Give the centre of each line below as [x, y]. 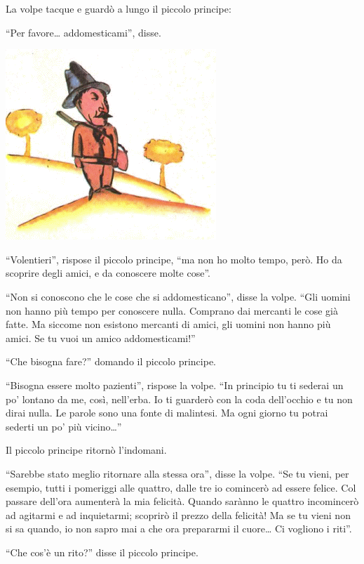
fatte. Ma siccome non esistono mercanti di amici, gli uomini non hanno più [168, 324]
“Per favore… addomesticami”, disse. [83, 32]
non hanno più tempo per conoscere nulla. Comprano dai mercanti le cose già [172, 310]
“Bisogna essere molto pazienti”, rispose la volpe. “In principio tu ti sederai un [175, 385]
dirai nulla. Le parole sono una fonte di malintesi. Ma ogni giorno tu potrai [167, 413]
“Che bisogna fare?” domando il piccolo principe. [111, 361]
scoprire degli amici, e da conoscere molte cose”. [108, 273]
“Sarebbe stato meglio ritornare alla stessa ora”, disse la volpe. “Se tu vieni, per [177, 473]
